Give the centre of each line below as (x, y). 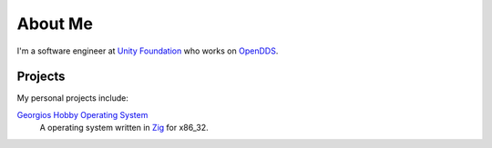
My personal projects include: (73, 98)
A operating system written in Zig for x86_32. (124, 128)
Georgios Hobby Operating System (82, 114)
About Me (55, 24)
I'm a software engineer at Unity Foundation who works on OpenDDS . (148, 51)
